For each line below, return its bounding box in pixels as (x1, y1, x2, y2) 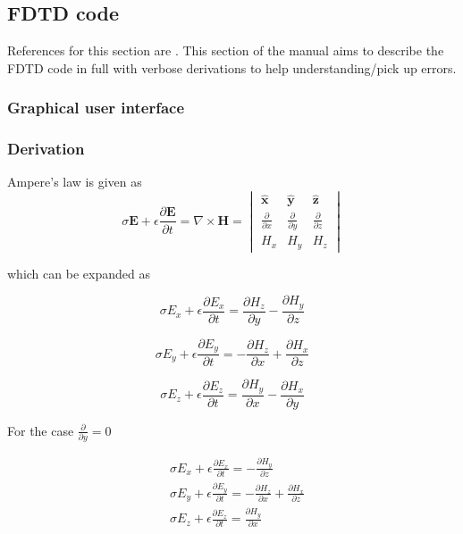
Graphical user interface (7, 96, 185, 119)
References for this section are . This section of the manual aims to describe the (7, 41, 444, 60)
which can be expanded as (7, 263, 150, 282)
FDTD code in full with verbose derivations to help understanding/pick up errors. (7, 58, 457, 77)
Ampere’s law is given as (7, 172, 142, 191)
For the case (7, 421, 74, 439)
